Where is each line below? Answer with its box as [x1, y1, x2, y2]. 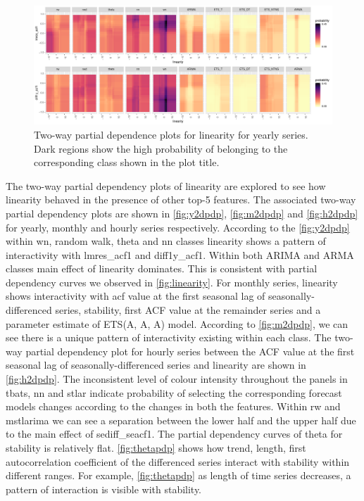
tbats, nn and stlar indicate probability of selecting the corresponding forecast [6, 385, 342, 400]
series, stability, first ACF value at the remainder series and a [55, 303, 321, 317]
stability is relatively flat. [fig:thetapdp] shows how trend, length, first [6, 440, 306, 455]
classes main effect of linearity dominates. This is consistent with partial [6, 261, 318, 276]
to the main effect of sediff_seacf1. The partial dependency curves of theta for [6, 426, 343, 441]
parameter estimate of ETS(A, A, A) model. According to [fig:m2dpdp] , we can [6, 316, 349, 331]
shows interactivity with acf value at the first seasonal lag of [6, 288, 265, 303]
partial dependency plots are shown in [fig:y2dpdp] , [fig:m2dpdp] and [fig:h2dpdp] [6, 205, 358, 220]
